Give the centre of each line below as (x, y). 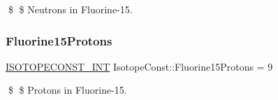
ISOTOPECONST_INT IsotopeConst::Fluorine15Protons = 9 (139, 66)
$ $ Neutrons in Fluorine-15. (70, 9)
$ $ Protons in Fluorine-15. (67, 90)
